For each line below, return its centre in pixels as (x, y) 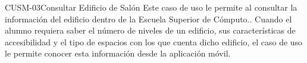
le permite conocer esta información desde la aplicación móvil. (118, 53)
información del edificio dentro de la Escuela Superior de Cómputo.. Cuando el (148, 19)
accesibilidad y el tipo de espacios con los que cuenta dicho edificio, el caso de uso (154, 42)
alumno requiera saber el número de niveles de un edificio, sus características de (150, 30)
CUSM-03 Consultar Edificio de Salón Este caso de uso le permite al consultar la (151, 7)
